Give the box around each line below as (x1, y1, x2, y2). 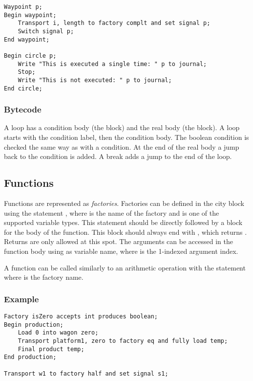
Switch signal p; (18, 27, 74, 35)
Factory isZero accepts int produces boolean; (4, 313, 158, 320)
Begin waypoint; (4, 11, 57, 19)
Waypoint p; (4, 3, 42, 10)
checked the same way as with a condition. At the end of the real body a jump (4, 141, 239, 152)
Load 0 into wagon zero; (18, 329, 99, 336)
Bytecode (4, 103, 42, 115)
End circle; (4, 85, 42, 92)
